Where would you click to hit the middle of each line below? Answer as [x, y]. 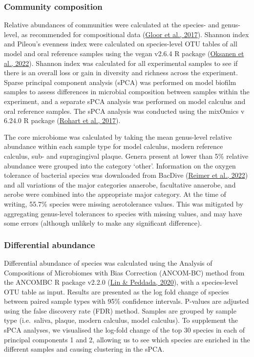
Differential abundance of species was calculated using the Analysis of [108, 262]
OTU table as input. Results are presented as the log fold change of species [116, 291]
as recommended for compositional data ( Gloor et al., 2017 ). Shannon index [135, 34]
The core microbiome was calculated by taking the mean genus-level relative [118, 136]
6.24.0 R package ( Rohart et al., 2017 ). [62, 120]
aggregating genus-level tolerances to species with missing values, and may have [123, 213]
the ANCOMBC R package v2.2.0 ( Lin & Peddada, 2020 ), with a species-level [121, 282]
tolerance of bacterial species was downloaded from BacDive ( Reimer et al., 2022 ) [126, 175]
